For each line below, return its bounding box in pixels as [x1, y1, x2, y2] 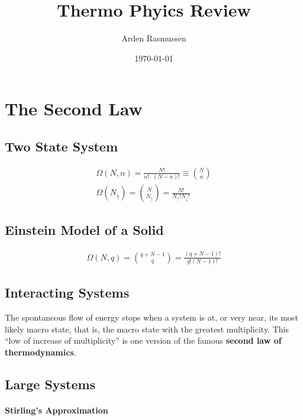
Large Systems [5, 374, 96, 393]
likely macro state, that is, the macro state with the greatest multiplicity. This [5, 322, 289, 335]
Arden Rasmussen [121, 32, 186, 44]
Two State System [5, 137, 118, 155]
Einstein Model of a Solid [5, 221, 164, 239]
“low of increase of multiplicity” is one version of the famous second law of [5, 334, 282, 347]
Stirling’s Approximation [5, 403, 108, 416]
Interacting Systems [5, 283, 130, 302]
